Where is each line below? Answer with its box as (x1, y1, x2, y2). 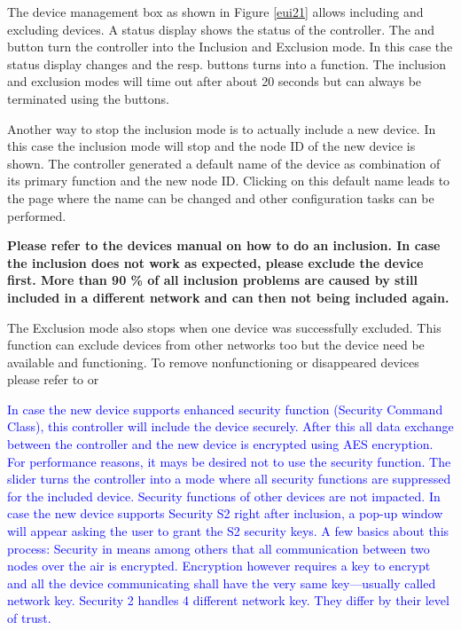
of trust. (7, 609, 51, 626)
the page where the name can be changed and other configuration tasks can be (7, 188, 434, 207)
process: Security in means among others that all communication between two (7, 539, 430, 557)
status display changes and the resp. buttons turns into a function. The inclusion (7, 54, 447, 73)
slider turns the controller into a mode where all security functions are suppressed (7, 469, 451, 488)
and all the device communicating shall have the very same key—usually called (7, 573, 436, 592)
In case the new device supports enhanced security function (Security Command (7, 399, 443, 418)
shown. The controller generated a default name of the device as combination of (7, 154, 441, 172)
